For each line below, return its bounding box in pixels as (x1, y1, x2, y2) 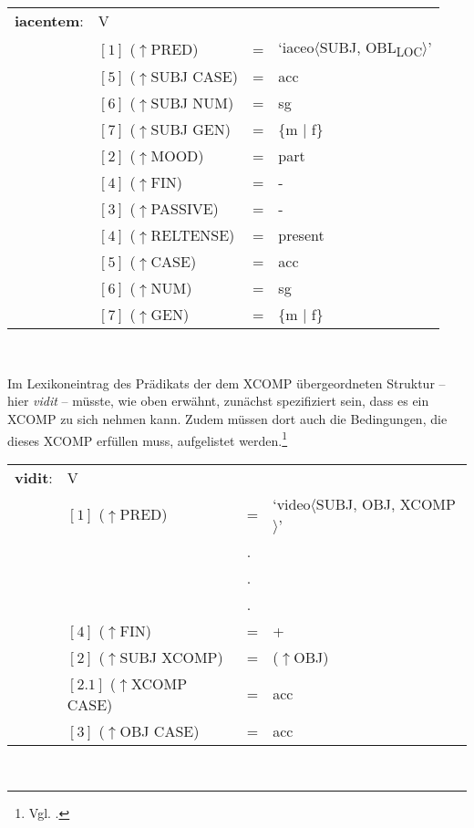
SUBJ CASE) (150, 66, 238, 88)
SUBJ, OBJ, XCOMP (315, 492, 456, 514)
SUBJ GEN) (150, 119, 231, 140)
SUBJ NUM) (150, 92, 234, 114)
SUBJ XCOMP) (119, 646, 223, 668)
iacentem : (15, 10, 84, 31)
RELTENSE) (150, 224, 235, 246)
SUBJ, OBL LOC (319, 36, 423, 61)
